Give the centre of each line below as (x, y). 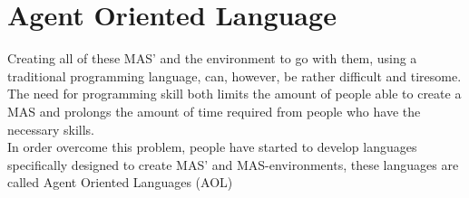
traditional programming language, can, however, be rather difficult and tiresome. (234, 75)
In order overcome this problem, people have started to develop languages (212, 147)
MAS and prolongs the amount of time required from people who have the (214, 111)
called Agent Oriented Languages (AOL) (120, 182)
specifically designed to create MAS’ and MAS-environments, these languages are (233, 164)
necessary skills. (51, 129)
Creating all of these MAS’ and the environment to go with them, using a (212, 58)
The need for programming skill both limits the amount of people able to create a (234, 94)
